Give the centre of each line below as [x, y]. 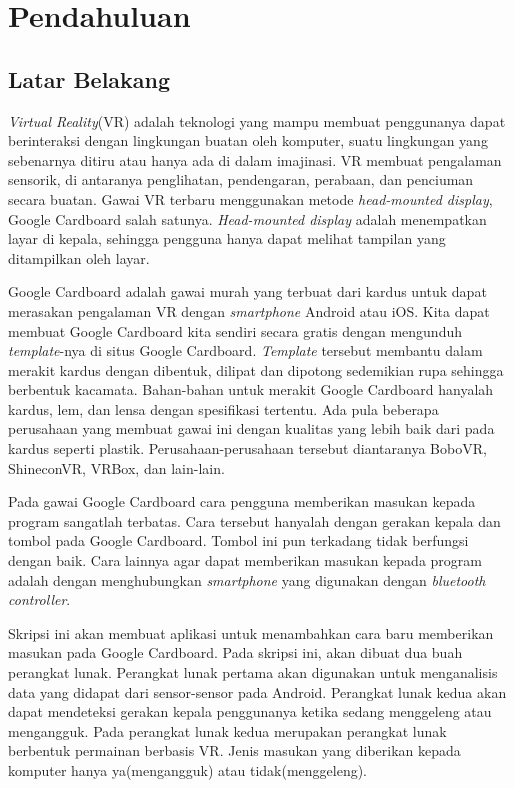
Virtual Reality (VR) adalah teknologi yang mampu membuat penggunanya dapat [257, 120]
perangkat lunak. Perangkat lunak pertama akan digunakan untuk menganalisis [253, 672]
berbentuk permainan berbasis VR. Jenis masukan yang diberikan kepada [234, 750]
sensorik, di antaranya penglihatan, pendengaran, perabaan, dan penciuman [241, 179]
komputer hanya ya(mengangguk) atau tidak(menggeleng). [188, 769]
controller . [39, 599]
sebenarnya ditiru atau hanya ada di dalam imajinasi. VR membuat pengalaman [255, 159]
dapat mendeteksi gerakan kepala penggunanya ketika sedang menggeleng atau [250, 711]
